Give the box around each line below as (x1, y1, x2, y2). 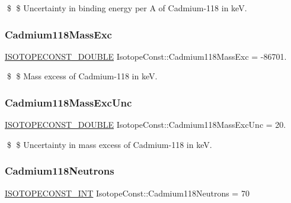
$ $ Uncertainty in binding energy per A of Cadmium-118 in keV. (7, 2, 247, 14)
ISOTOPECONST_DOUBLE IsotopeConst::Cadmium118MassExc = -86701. (5, 50, 287, 62)
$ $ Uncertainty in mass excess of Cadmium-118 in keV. (7, 138, 212, 150)
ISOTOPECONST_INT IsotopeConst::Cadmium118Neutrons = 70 (5, 186, 250, 199)
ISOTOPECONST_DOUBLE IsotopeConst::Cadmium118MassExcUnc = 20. (5, 118, 286, 131)
